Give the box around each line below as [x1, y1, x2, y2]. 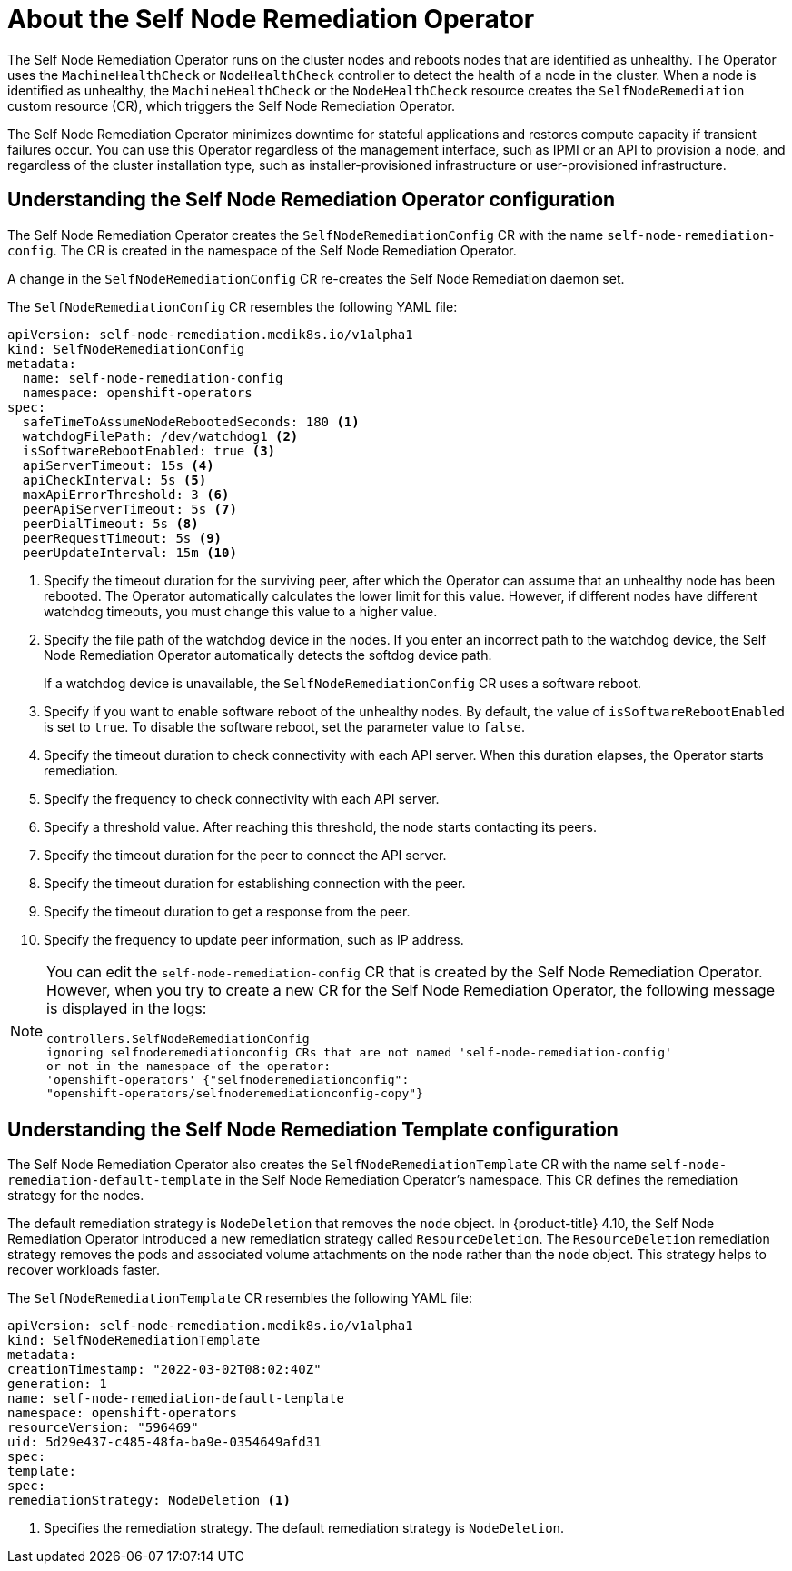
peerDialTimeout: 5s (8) [22, 515, 199, 531]
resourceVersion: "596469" [7, 1420, 199, 1436]
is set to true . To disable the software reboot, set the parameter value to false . [44, 718, 525, 735]
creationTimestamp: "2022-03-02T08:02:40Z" [7, 1362, 322, 1377]
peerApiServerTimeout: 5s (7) [22, 501, 237, 516]
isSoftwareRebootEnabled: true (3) [22, 443, 276, 458]
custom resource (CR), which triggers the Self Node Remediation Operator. [7, 97, 456, 114]
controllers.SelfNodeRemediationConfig [46, 1031, 310, 1046]
